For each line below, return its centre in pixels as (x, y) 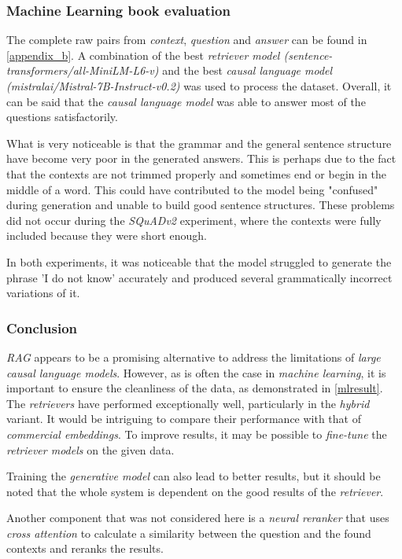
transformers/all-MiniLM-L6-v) (83, 70)
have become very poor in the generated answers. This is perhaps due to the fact (201, 158)
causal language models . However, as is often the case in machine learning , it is (196, 372)
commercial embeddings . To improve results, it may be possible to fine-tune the (197, 434)
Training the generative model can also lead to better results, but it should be (194, 476)
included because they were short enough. (107, 235)
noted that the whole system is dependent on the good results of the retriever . (195, 491)
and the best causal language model (247, 70)
